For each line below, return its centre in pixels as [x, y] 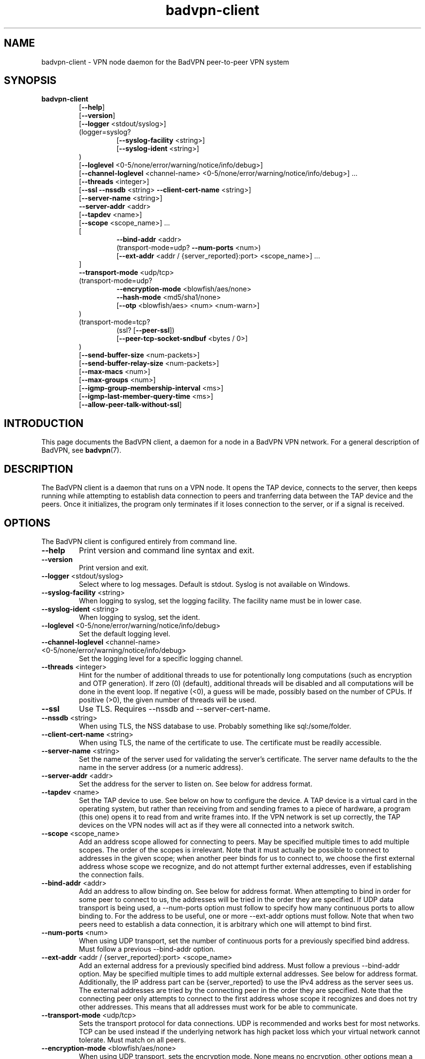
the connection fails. [111, 874]
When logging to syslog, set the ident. [139, 617]
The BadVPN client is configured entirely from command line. [139, 541]
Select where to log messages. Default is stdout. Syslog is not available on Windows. [214, 584]
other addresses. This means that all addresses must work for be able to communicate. [218, 1007]
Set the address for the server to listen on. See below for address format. [196, 784]
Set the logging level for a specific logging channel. [161, 658]
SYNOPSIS [30, 81]
